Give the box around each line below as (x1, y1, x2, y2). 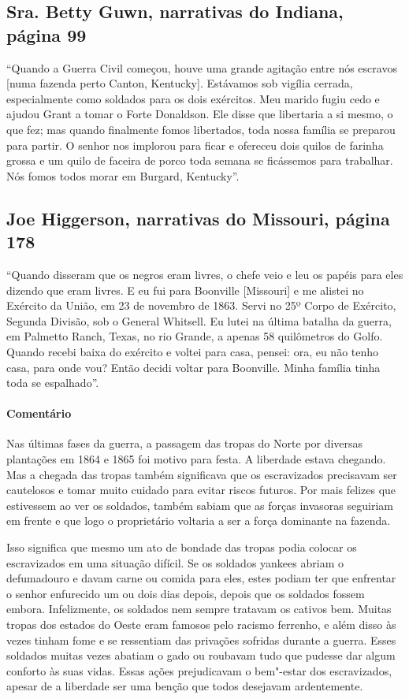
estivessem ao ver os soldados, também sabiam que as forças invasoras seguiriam (6, 496, 393, 513)
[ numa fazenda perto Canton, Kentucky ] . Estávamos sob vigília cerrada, (6, 75, 353, 91)
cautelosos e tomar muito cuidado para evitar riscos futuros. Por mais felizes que (6, 481, 396, 498)
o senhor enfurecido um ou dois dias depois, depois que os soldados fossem (6, 585, 365, 601)
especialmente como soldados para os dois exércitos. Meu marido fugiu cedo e (6, 90, 380, 106)
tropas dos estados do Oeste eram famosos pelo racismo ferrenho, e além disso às (6, 616, 396, 633)
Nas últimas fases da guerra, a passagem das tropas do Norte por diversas (6, 435, 363, 452)
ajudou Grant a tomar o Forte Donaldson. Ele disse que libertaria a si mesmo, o (6, 106, 393, 122)
